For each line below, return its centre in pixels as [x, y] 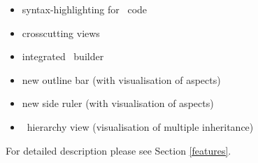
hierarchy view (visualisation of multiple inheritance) [140, 126]
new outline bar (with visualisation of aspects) [121, 79]
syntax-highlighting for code [85, 9]
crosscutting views [61, 33]
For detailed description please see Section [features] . [119, 150]
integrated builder [63, 56]
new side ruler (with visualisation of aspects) [118, 103]
